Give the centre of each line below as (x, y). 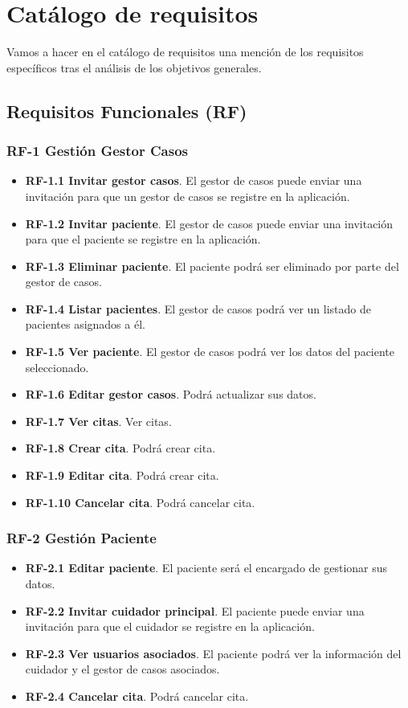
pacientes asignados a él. (85, 324)
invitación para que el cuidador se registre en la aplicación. (170, 626)
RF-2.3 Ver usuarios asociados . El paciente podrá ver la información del (213, 653)
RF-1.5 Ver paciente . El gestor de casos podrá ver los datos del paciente (210, 352)
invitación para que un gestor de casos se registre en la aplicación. (188, 196)
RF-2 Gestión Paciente (82, 538)
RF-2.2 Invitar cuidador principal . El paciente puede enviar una (195, 610)
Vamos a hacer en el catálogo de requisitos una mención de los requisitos (185, 52)
